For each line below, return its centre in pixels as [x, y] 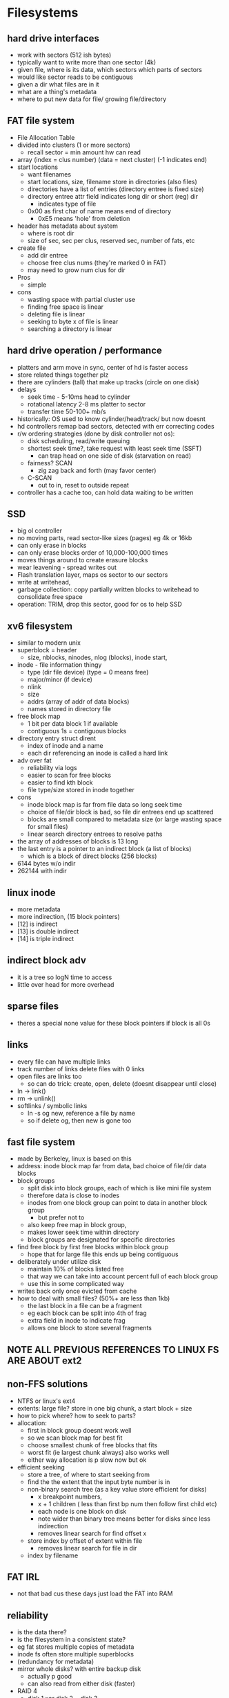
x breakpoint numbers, [70, 1496]
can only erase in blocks [52, 546]
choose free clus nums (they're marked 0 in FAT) [97, 262]
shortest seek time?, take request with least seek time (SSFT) [114, 448]
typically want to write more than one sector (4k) [87, 62]
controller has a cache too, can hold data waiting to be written [105, 492]
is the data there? [42, 1632]
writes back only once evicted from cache [77, 1291]
